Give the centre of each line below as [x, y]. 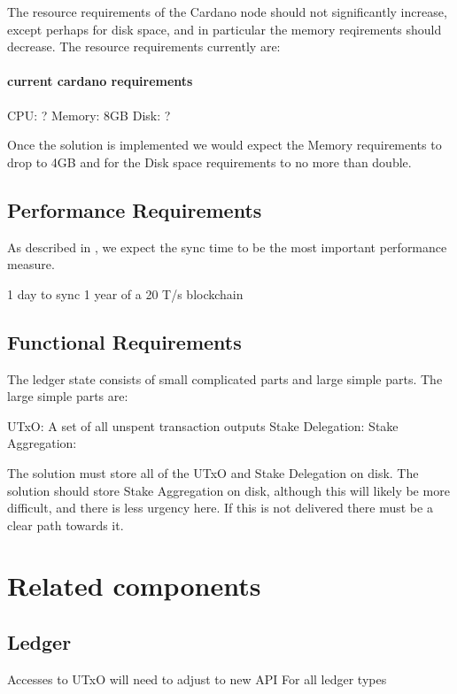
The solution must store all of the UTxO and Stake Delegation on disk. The [213, 472]
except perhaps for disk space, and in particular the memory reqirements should [225, 29]
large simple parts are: [68, 396]
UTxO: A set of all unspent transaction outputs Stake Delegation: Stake [203, 425]
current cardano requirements [100, 81]
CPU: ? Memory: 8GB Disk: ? [89, 115]
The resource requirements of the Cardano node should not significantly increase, [227, 12]
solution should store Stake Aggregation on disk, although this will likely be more [228, 490]
